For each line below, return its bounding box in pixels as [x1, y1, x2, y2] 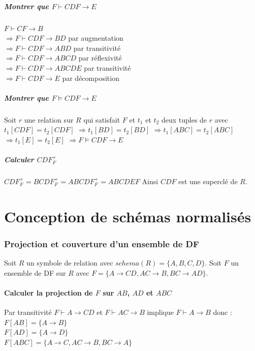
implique [147, 307, 174, 317]
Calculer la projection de [4, 287, 93, 298]
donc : [213, 307, 232, 317]
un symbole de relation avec [26, 257, 113, 268]
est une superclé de [178, 176, 238, 187]
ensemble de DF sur [4, 267, 66, 278]
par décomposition [62, 72, 119, 83]
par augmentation [68, 33, 123, 43]
